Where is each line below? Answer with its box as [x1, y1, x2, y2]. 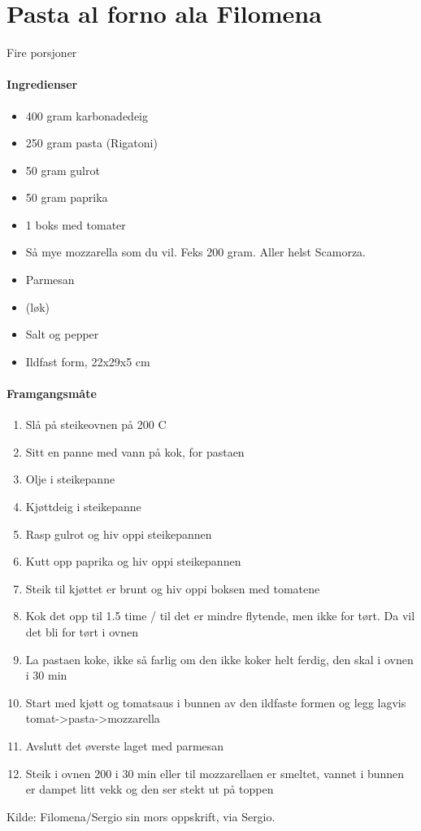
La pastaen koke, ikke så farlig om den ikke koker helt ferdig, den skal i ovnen [25, 650, 414, 667]
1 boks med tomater [25, 216, 126, 233]
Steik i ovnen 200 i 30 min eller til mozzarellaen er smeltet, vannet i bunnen [25, 764, 405, 781]
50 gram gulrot [25, 161, 100, 178]
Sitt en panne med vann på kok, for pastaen [25, 443, 245, 460]
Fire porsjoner [7, 44, 77, 61]
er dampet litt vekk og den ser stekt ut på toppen [25, 781, 274, 798]
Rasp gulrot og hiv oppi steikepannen [25, 525, 212, 542]
